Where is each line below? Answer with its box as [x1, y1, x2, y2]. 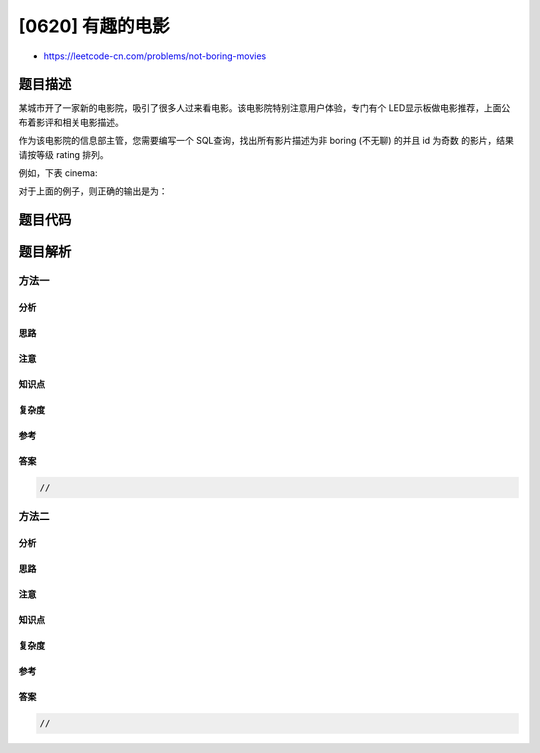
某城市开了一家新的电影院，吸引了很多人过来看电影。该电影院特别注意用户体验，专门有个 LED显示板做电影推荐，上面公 [18, 102, 511, 114]
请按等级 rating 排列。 [18, 148, 109, 160]
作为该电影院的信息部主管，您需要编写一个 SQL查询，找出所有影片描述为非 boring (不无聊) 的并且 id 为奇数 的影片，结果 [18, 135, 514, 147]
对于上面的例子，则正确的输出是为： [18, 185, 168, 197]
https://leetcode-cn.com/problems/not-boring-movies [43, 50, 267, 62]
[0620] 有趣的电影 [18, 15, 170, 37]
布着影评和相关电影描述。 [18, 116, 124, 128]
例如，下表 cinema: [18, 167, 98, 179]
